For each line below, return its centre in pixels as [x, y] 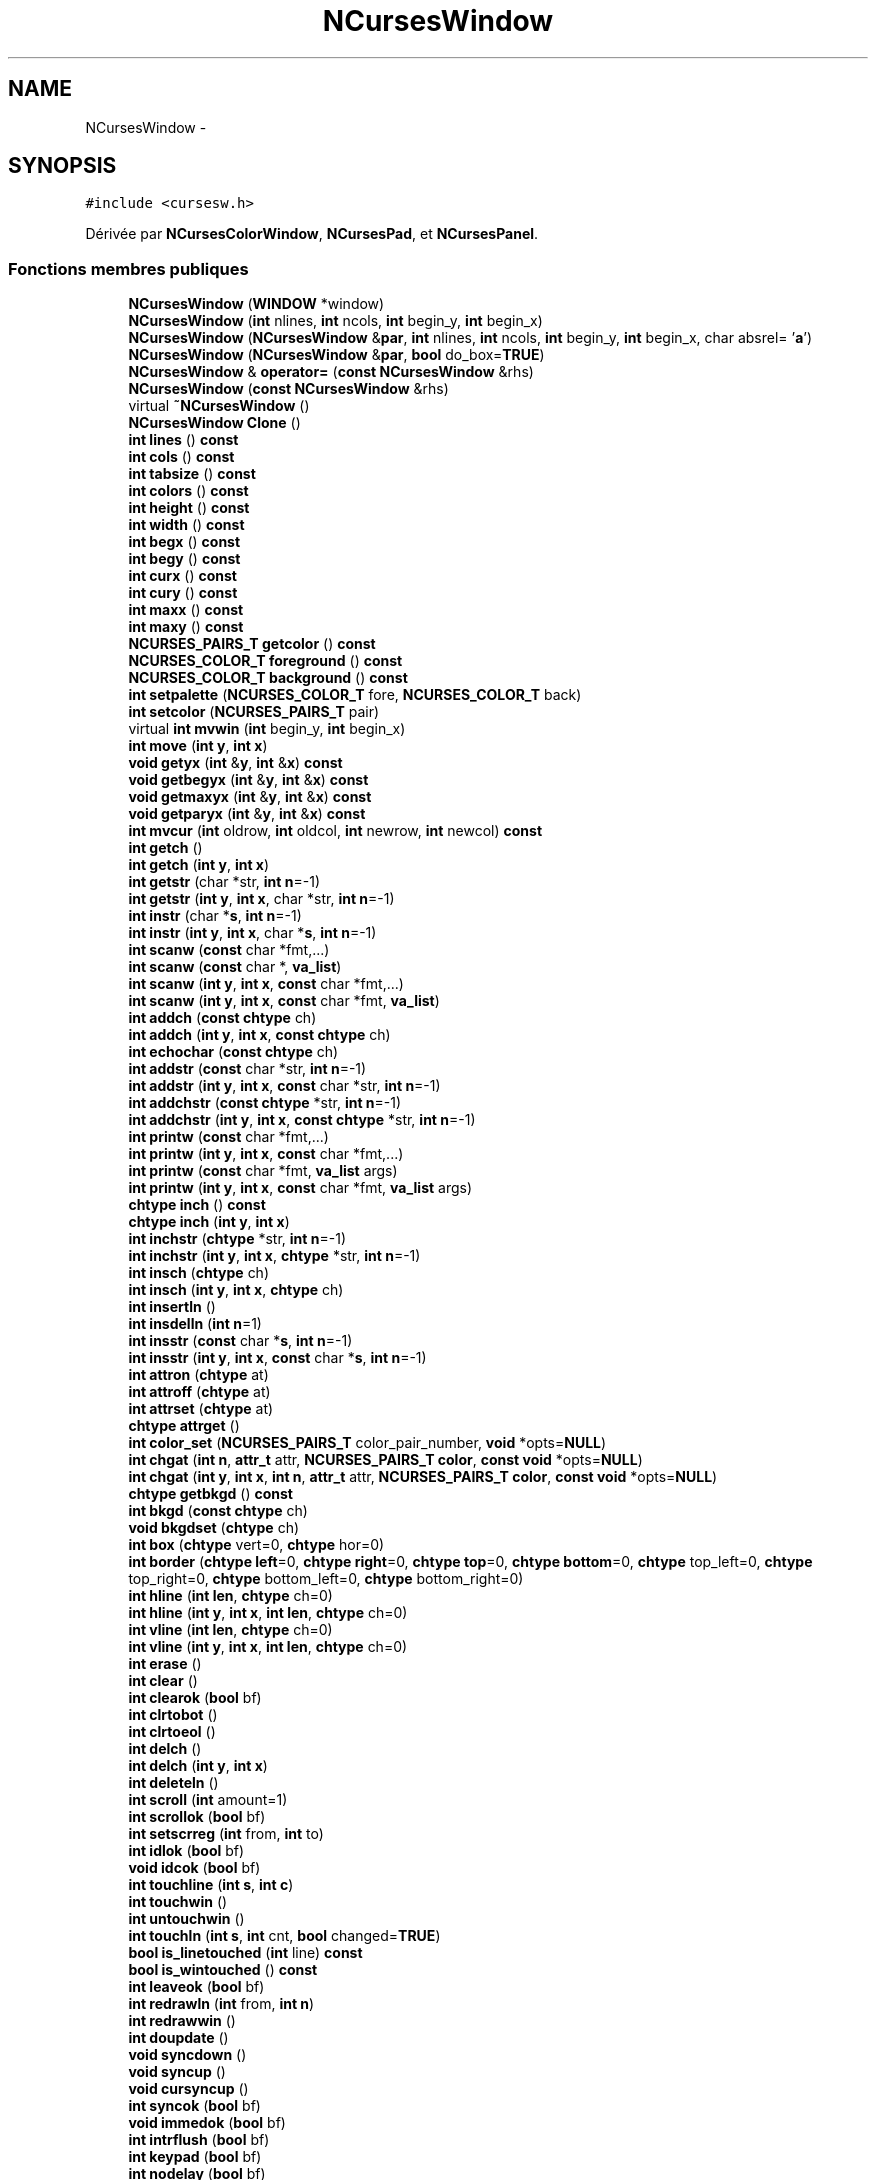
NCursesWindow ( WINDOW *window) [256, 304]
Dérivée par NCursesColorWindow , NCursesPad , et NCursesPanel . [312, 234]
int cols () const [181, 457]
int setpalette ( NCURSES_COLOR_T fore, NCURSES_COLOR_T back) [355, 695]
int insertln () [172, 1307]
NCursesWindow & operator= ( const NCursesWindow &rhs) [331, 372]
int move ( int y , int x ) [198, 746]
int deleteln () [173, 1783]
